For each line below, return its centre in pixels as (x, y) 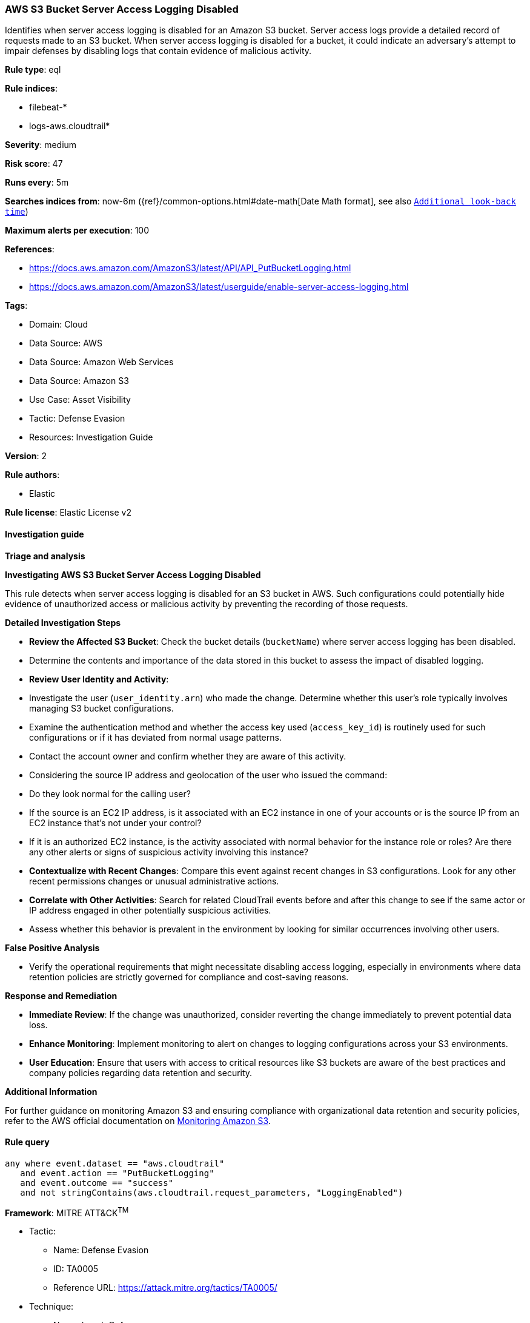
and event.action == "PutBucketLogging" (117, 1173)
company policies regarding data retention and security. (141, 1072)
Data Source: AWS (66, 343)
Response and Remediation (61, 995)
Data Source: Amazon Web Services (101, 362)
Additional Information (51, 1091)
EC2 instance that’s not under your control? (115, 823)
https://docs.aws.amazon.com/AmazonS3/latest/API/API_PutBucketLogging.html (190, 268)
